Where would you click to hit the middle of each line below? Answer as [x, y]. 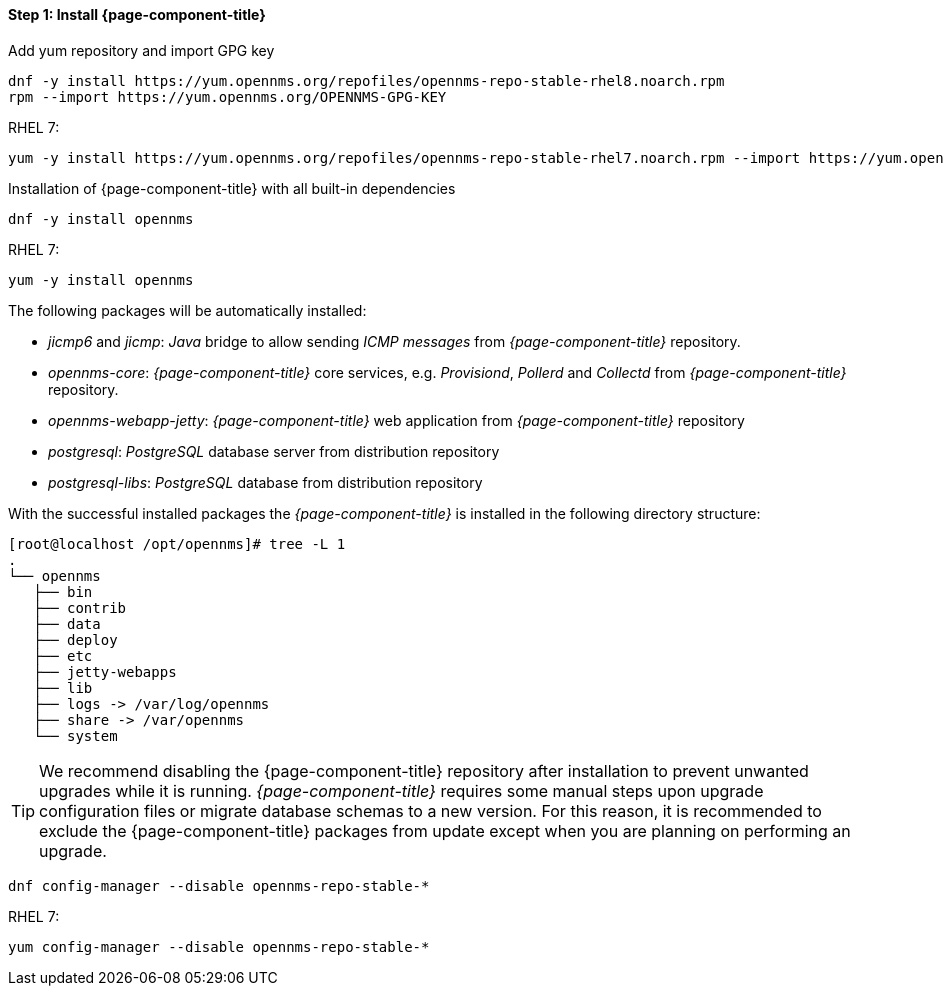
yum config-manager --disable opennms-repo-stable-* [219, 946]
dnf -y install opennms [101, 218]
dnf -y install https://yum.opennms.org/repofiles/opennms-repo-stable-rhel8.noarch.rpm [366, 80]
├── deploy [75, 639]
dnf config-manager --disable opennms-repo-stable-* [219, 885]
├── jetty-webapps [105, 671]
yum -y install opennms [101, 279]
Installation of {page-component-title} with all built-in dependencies [232, 188]
